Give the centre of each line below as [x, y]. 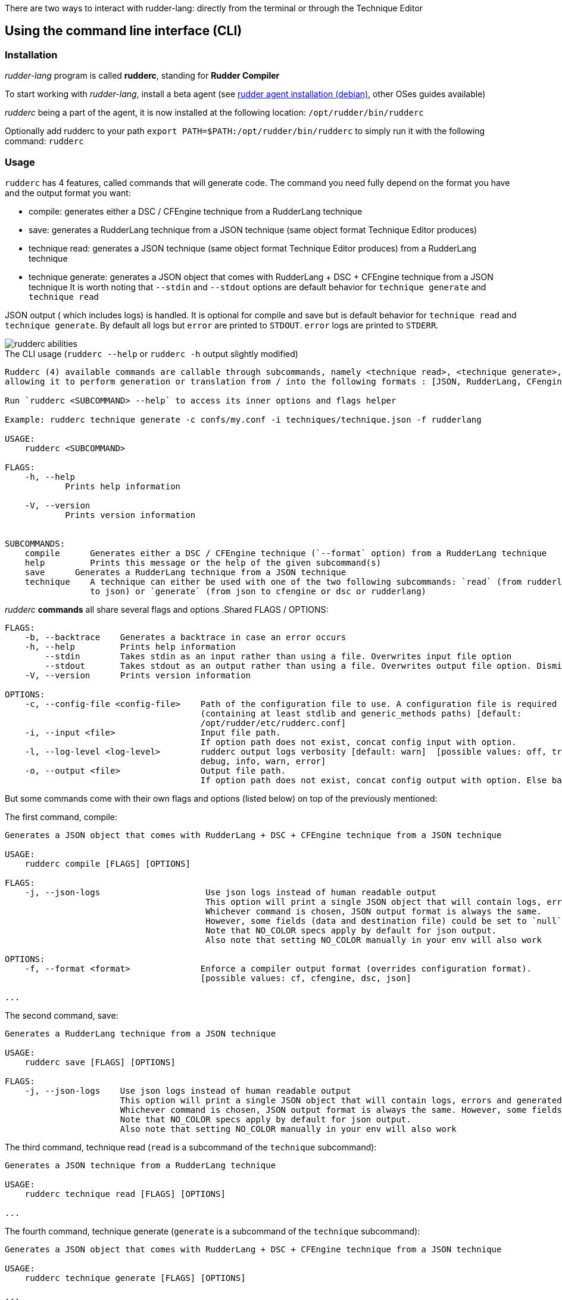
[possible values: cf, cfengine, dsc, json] [306, 978]
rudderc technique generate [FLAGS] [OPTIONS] [135, 1278]
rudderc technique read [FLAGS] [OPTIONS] [125, 1194]
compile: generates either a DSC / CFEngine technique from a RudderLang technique [196, 211]
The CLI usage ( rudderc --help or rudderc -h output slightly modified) [152, 353]
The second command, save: [62, 1015]
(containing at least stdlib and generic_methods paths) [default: [361, 713]
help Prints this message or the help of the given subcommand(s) [203, 562]
